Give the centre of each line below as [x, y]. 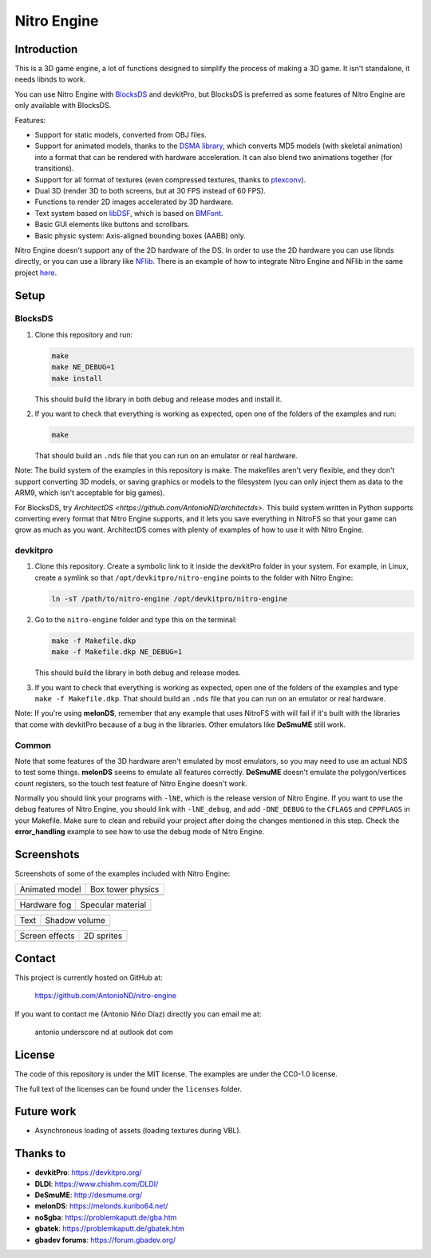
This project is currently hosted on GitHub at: [89, 978]
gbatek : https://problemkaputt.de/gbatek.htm [110, 1228]
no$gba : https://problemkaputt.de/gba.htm [106, 1217]
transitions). [54, 169]
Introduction [46, 49]
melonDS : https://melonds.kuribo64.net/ [101, 1206]
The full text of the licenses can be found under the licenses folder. [129, 1088]
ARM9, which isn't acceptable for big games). [90, 493]
